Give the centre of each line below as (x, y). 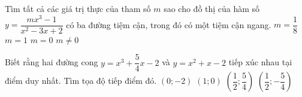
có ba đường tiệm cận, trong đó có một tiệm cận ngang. (169, 24)
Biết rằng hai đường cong (52, 62)
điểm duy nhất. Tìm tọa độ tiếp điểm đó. (81, 81)
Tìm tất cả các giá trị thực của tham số (78, 8)
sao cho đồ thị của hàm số (212, 8)
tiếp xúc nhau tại (260, 62)
